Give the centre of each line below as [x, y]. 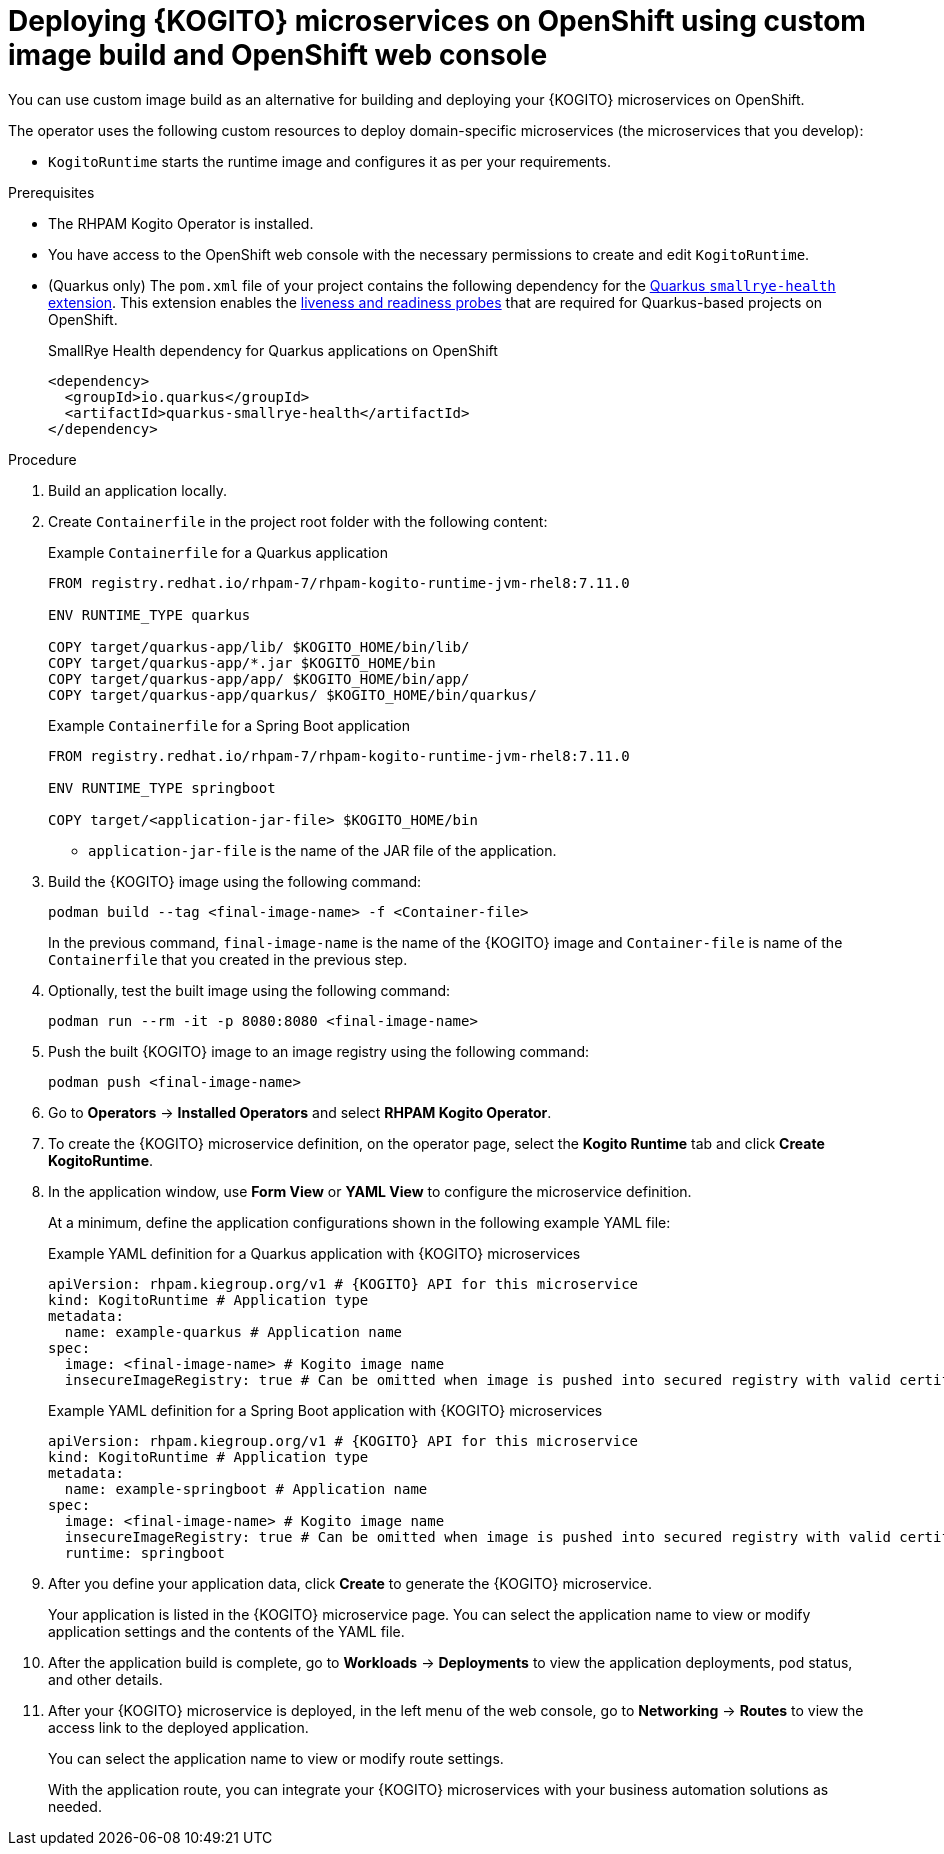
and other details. [105, 1679]
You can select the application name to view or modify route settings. [276, 1758]
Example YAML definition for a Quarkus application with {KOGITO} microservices [314, 1253]
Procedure [42, 459]
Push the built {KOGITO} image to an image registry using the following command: [319, 1051]
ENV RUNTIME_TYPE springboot [162, 787]
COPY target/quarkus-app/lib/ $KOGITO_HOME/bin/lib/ [259, 646]
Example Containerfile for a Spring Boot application [229, 725]
